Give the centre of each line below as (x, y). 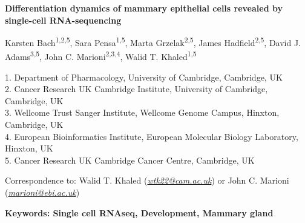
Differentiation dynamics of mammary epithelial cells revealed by (144, 8)
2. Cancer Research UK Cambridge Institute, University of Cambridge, (136, 89)
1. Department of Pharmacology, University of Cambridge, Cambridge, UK (144, 77)
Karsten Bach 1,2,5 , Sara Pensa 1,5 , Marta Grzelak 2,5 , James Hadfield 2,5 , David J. (153, 42)
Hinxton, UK (29, 148)
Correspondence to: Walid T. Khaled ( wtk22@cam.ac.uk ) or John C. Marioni (147, 180)
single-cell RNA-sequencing (63, 20)
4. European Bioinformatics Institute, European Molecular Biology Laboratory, (152, 136)
